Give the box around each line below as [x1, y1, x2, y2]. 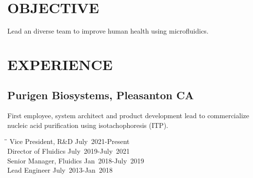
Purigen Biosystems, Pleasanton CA [7, 88, 194, 103]
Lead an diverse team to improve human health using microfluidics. [7, 26, 209, 36]
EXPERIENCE [7, 54, 113, 74]
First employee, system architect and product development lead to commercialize [7, 110, 249, 121]
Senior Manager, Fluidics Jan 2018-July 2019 [7, 155, 144, 165]
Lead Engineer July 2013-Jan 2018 [7, 165, 113, 175]
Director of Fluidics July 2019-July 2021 [7, 146, 130, 156]
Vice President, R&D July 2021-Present [9, 136, 130, 146]
